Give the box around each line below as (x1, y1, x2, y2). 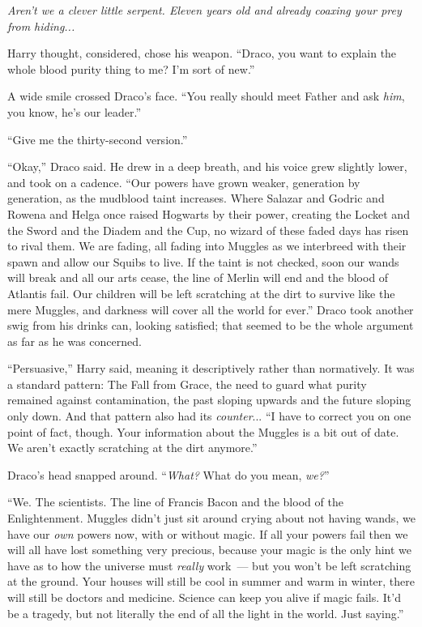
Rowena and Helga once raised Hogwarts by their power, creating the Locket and (7, 205, 410, 222)
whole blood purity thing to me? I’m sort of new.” (7, 60, 255, 77)
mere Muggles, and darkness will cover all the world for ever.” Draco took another (7, 301, 414, 318)
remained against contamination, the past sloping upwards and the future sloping (7, 391, 411, 408)
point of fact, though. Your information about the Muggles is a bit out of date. (7, 423, 399, 440)
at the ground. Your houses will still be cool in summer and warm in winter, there (7, 573, 415, 590)
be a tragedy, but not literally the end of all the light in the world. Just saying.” (7, 604, 404, 621)
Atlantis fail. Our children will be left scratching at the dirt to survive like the (7, 284, 395, 301)
